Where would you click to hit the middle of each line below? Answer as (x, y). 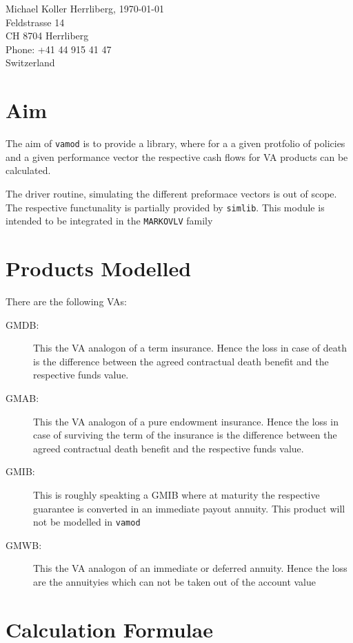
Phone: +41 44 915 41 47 (59, 49)
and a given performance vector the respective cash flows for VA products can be (177, 156)
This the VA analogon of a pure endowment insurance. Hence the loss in (186, 421)
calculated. (28, 170)
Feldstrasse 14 (35, 22)
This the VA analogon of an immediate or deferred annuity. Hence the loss (190, 568)
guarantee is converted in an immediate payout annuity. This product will (189, 508)
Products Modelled (99, 268)
